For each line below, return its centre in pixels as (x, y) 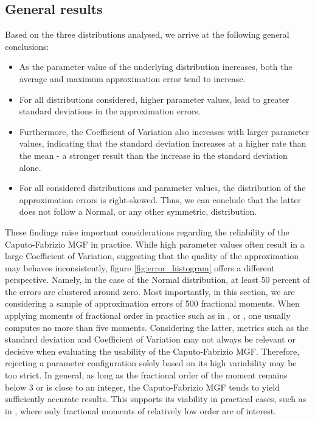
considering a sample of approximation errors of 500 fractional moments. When (152, 303)
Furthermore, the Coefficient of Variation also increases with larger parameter (164, 131)
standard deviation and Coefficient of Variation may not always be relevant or (150, 339)
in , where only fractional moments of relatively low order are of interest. (141, 410)
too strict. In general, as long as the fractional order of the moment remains (146, 375)
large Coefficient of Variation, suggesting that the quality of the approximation (152, 256)
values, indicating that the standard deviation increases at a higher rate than (163, 143)
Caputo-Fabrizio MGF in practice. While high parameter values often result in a (155, 244)
